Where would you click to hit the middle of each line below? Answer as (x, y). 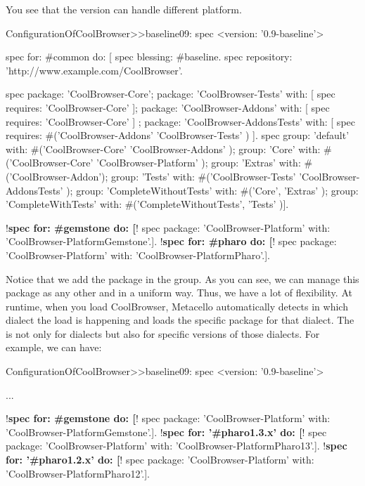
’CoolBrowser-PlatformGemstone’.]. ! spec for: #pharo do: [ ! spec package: (171, 241)
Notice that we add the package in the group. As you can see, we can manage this (182, 278)
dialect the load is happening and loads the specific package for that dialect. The (180, 320)
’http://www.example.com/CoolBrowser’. (94, 70)
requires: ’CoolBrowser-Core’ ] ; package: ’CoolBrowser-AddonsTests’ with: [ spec (180, 121)
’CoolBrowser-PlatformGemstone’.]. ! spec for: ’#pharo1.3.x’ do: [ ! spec (166, 432)
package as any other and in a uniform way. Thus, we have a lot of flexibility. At (179, 293)
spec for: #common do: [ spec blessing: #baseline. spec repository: (149, 57)
